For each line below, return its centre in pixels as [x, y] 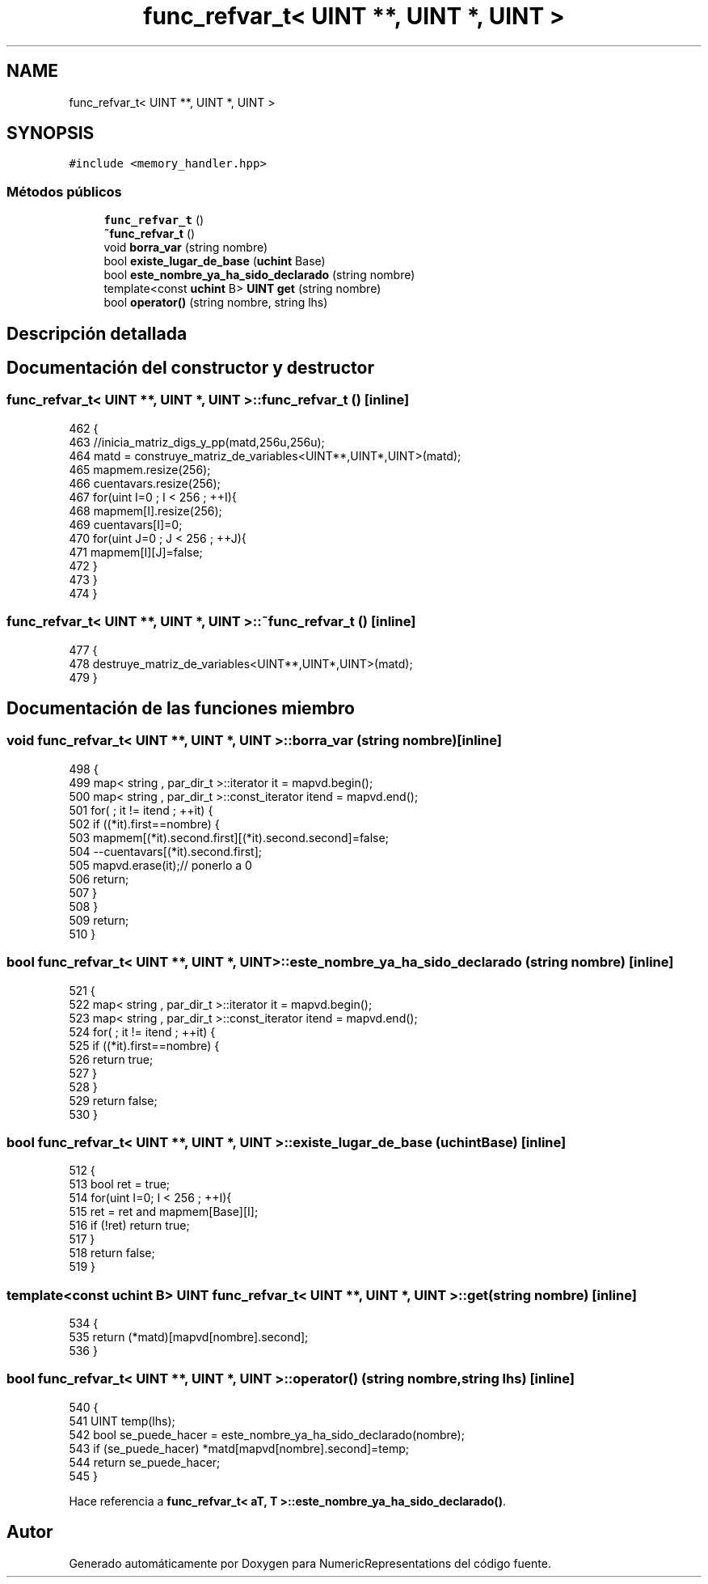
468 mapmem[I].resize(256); [145, 510]
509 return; [99, 920]
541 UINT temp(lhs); [122, 1421]
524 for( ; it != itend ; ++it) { [142, 1031]
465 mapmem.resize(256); [140, 469]
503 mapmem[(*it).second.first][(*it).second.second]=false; [229, 837]
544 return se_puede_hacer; [145, 1462]
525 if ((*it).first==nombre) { [144, 1045]
